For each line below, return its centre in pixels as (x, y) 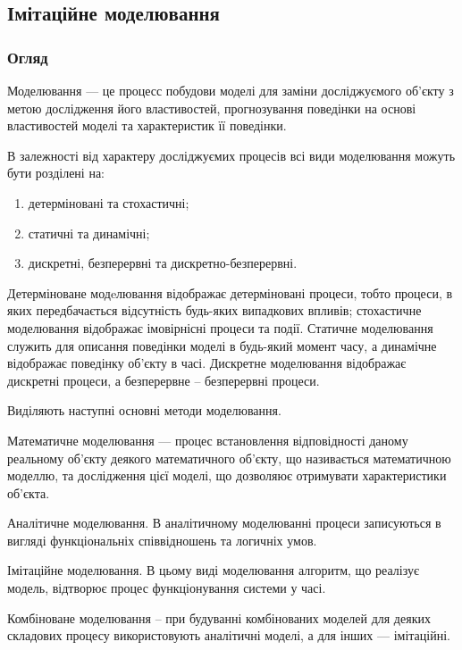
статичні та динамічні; (89, 233)
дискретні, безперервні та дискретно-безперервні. (163, 263)
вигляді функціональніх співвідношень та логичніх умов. (162, 540)
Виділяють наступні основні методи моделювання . (144, 410)
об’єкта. (29, 492)
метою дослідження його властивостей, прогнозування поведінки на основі (212, 108)
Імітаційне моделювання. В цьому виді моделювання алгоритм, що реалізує (213, 570)
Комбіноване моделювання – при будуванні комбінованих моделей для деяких (219, 617)
